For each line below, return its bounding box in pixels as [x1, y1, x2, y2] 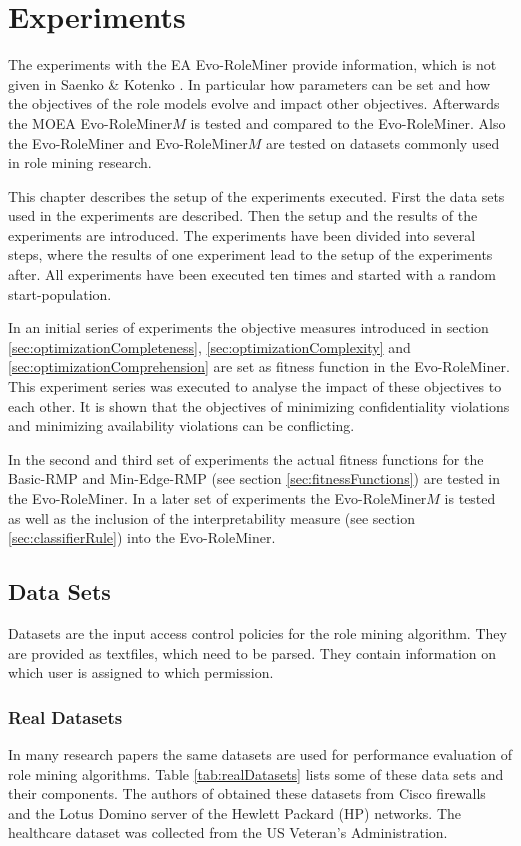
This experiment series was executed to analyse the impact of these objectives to [8, 376, 502, 397]
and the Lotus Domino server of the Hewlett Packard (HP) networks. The [8, 802, 462, 823]
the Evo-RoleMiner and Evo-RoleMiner [8, 132, 248, 153]
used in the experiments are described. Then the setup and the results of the [8, 205, 478, 226]
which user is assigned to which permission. [8, 662, 274, 683]
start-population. [8, 283, 112, 304]
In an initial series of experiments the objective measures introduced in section [8, 317, 489, 338]
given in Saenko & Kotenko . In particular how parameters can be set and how [8, 73, 491, 94]
